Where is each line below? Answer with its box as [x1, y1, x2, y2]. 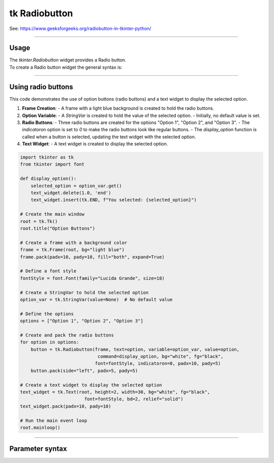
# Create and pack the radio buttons [20, 332, 114, 338]
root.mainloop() [20, 424, 61, 430]
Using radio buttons [9, 82, 74, 91]
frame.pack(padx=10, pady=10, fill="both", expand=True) [20, 254, 165, 260]
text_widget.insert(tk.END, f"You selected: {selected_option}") [30, 197, 197, 203]
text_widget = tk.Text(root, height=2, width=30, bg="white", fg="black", [20, 389, 211, 395]
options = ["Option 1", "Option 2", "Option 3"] [20, 318, 144, 324]
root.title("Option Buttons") [20, 225, 95, 231]
